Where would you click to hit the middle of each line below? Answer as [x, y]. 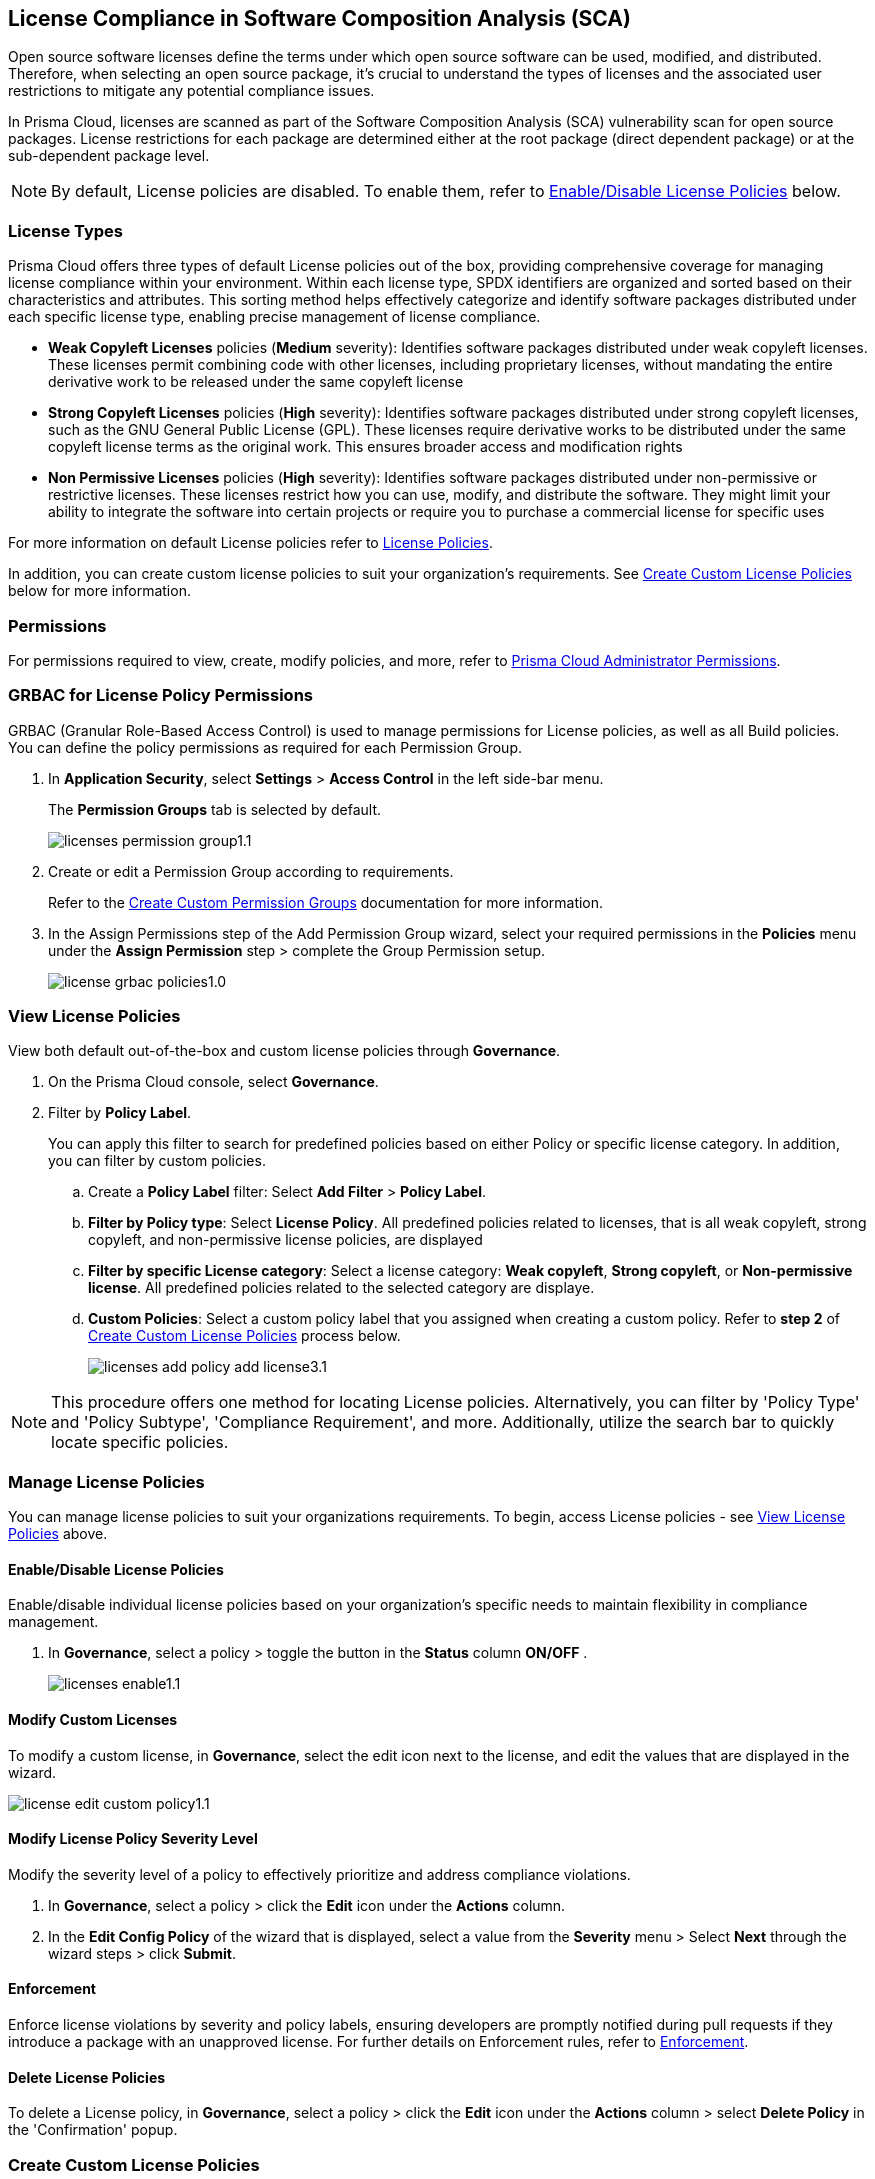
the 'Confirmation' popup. [93, 2130]
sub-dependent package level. [109, 156]
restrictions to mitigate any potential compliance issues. [191, 91]
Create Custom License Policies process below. [244, 1336]
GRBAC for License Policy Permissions [161, 695]
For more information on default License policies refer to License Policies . [250, 543]
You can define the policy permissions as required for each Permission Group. [265, 747]
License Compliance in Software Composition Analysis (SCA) [319, 18]
